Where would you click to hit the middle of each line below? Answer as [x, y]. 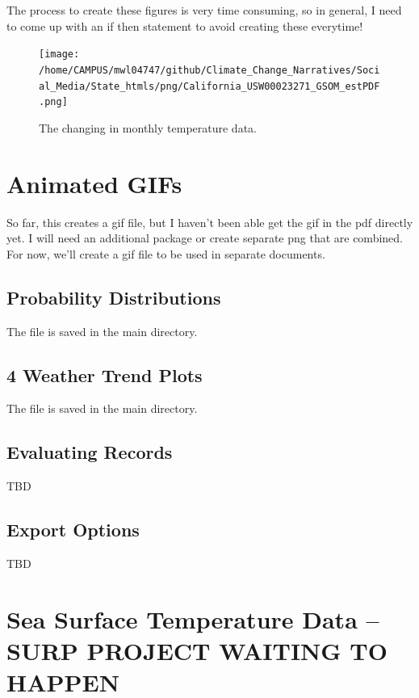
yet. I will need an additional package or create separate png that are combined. [205, 238]
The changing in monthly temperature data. [148, 127]
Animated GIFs [94, 183]
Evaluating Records [90, 452]
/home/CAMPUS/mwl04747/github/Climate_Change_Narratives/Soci [209, 70]
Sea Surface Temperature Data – [193, 618]
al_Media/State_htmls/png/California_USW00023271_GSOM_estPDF [209, 86]
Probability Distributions [114, 297]
